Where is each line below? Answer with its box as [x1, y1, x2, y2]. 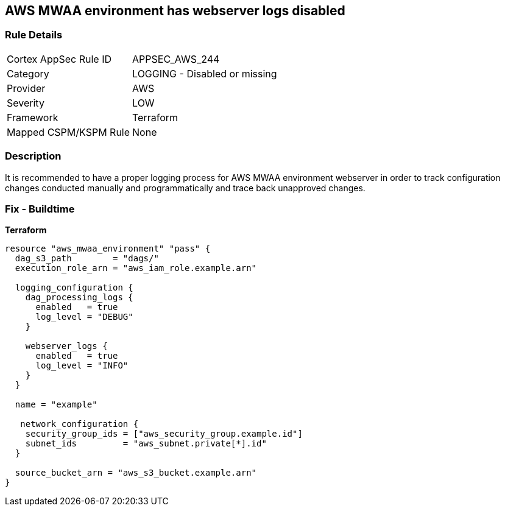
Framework [7, 111, 58, 124]
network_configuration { [20, 419, 139, 429]
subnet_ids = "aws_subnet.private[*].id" [25, 439, 267, 449]
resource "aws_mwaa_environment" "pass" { [5, 244, 211, 254]
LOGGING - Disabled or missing [132, 67, 277, 80]
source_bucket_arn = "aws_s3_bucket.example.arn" [15, 468, 257, 478]
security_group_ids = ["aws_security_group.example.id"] [25, 429, 303, 439]
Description [5, 150, 62, 163]
